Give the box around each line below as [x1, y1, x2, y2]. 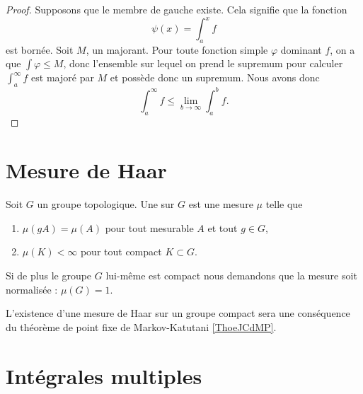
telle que [265, 197, 303, 212]
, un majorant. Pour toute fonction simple [86, 42, 268, 57]
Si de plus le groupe [6, 268, 92, 283]
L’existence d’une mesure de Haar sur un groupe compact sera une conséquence [6, 306, 350, 320]
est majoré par [31, 70, 94, 85]
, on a [330, 42, 355, 57]
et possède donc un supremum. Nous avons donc [110, 70, 320, 85]
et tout [207, 220, 238, 235]
